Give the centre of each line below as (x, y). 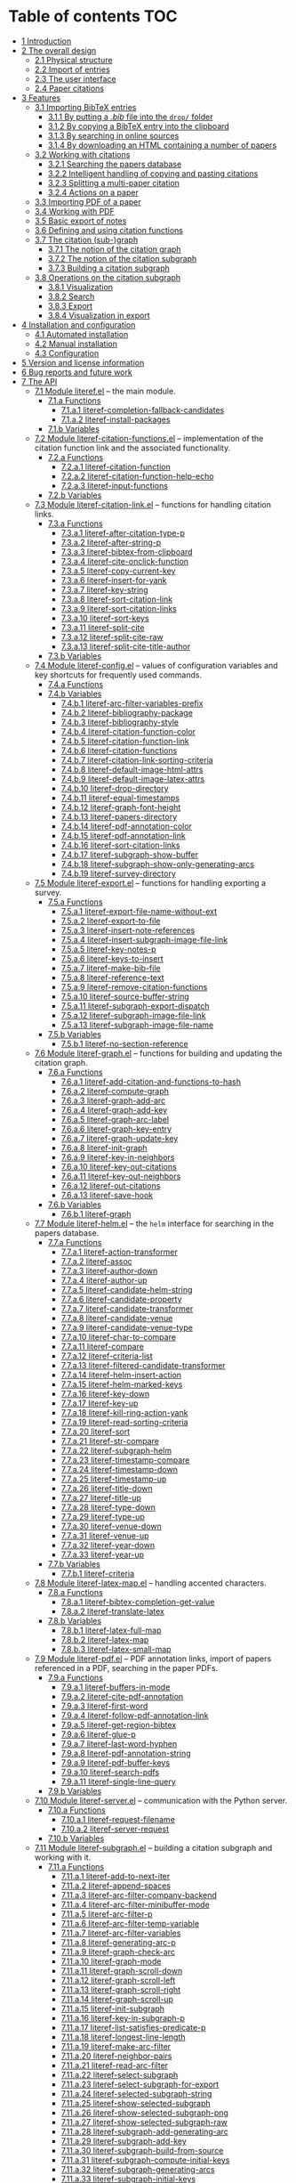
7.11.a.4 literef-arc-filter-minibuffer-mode (135, 1904)
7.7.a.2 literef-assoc (96, 1261)
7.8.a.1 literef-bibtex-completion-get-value (138, 1602)
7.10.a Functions (76, 1810)
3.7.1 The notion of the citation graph (114, 249)
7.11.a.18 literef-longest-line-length (123, 2037)
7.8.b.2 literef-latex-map (105, 1639)
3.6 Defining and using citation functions (109, 230)
